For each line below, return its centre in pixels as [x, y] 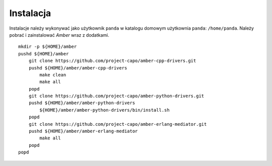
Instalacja [30, 13]
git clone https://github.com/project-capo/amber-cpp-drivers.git [112, 61]
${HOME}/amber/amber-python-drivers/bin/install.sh [105, 110]
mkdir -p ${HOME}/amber [48, 47]
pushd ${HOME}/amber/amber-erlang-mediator [83, 131]
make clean [53, 75]
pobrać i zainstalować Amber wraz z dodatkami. [59, 35]
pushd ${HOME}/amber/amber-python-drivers [82, 103]
